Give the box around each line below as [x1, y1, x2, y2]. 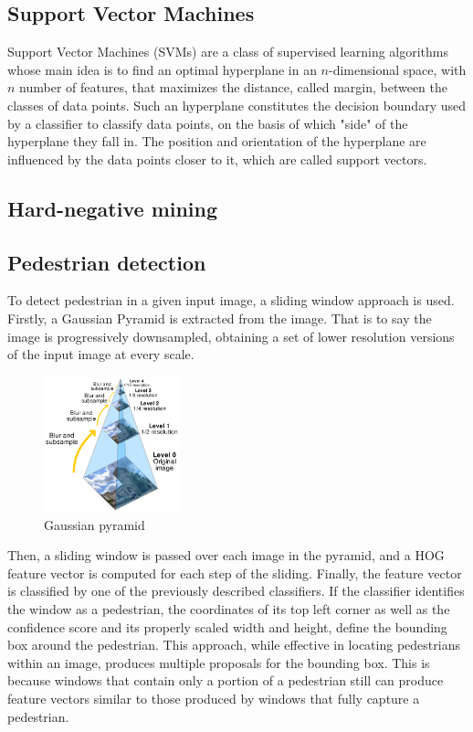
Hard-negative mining [7, 194, 218, 222]
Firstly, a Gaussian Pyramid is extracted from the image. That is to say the [7, 308, 432, 327]
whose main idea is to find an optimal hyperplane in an [7, 59, 317, 79]
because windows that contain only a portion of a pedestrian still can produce [7, 671, 444, 690]
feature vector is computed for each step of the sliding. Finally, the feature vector [7, 563, 462, 582]
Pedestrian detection [7, 248, 206, 276]
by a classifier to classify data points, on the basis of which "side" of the [7, 113, 408, 133]
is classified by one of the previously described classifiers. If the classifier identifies [7, 581, 465, 600]
